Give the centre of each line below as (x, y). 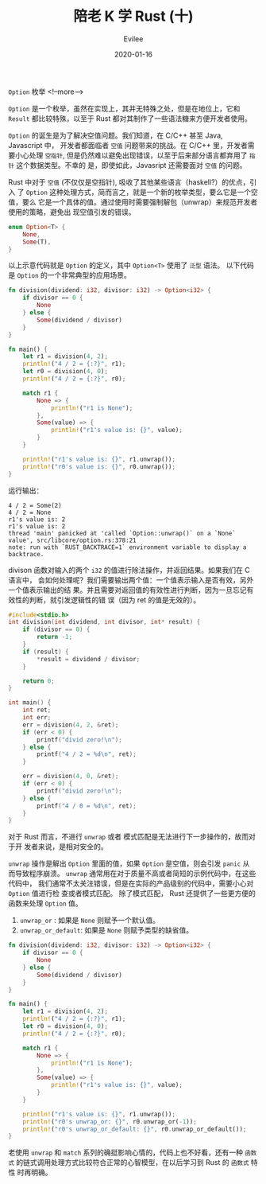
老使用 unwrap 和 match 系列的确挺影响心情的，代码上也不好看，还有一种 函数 (133, 1153)
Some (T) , (37, 242)
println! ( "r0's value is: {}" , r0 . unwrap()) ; (99, 466)
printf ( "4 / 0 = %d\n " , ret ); (87, 806)
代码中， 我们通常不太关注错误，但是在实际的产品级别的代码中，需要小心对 (131, 883)
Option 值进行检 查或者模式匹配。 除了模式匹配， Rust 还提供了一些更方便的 (132, 894)
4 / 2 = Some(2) (35, 505)
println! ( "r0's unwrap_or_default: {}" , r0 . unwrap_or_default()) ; (135, 1129)
